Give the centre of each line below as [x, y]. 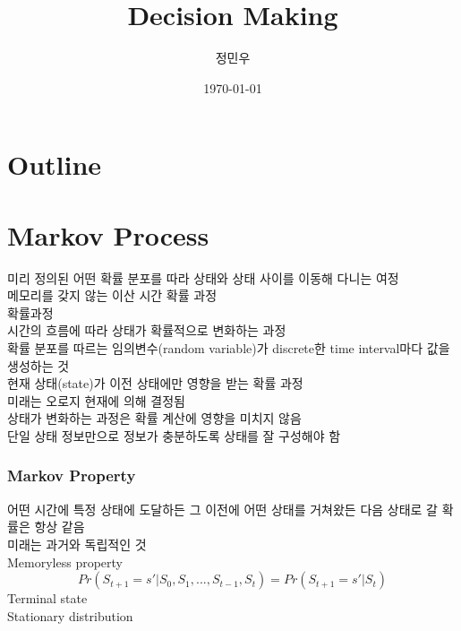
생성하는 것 [38, 365]
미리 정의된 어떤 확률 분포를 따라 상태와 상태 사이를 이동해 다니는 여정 [203, 277]
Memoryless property [65, 562]
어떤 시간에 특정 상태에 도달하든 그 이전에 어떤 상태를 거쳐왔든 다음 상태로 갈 [222, 509]
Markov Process [108, 234]
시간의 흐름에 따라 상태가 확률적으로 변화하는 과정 [147, 330]
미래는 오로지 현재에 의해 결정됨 [96, 400]
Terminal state [47, 598]
